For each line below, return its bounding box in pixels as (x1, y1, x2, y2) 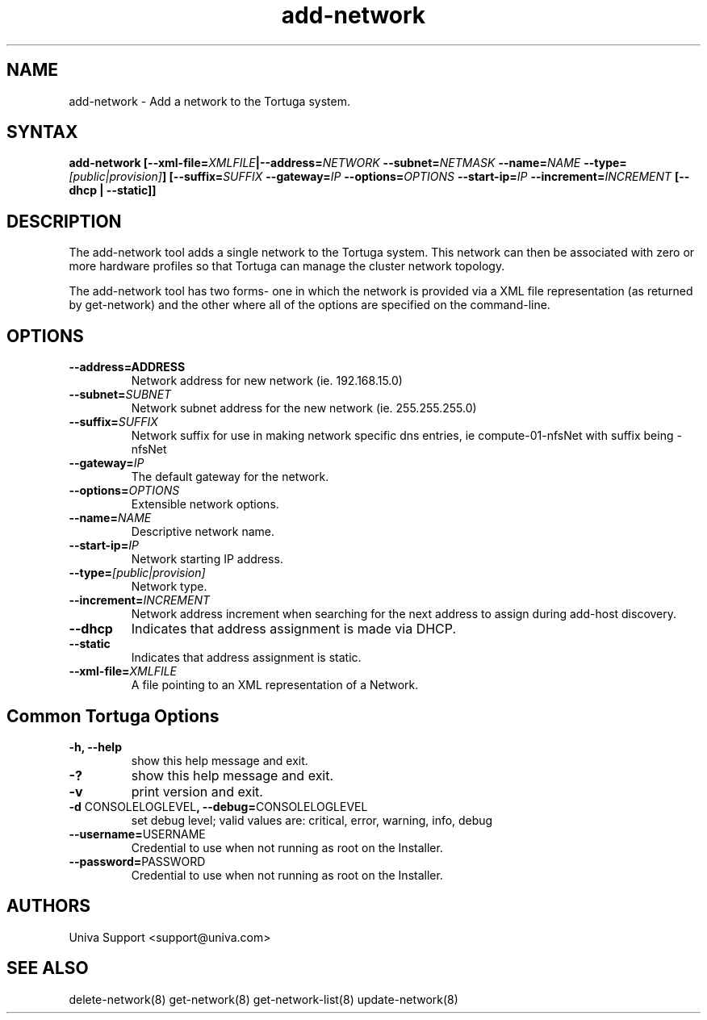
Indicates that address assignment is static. (131, 650, 362, 665)
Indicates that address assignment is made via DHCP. (131, 621, 457, 637)
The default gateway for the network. (131, 470, 329, 484)
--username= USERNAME (69, 826, 206, 841)
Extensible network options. (131, 497, 279, 512)
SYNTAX (6, 122, 78, 143)
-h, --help (69, 739, 122, 754)
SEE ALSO (6, 958, 89, 979)
